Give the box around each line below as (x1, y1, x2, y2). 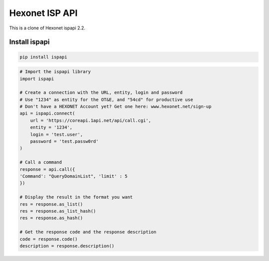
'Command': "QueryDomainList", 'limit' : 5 (19, 173, 128, 179)
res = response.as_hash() (19, 215, 83, 221)
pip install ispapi (19, 54, 67, 60)
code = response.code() (19, 236, 78, 242)
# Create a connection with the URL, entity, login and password (19, 90, 183, 96)
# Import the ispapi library (19, 69, 91, 75)
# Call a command (19, 159, 62, 165)
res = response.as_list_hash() (19, 208, 97, 214)
